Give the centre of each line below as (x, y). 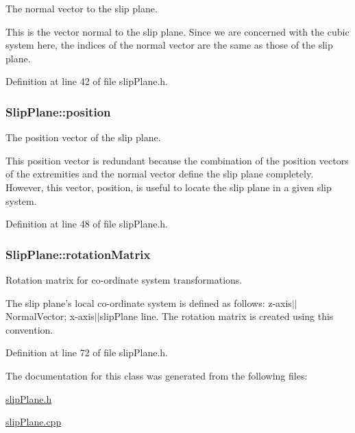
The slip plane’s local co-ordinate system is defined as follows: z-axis (149, 302)
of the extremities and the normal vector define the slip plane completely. (160, 174)
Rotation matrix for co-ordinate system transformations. (124, 279)
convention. (29, 329)
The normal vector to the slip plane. (82, 8)
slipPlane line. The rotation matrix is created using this (217, 316)
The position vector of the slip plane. (83, 137)
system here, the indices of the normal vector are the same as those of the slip (169, 45)
